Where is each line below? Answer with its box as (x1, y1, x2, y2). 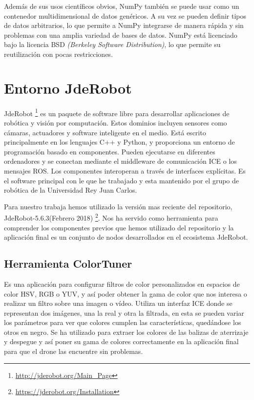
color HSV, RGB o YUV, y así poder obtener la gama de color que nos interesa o (4, 288, 247, 299)
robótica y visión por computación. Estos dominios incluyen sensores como (4, 117, 227, 127)
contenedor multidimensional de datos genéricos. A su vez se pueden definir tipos (4, 10, 247, 21)
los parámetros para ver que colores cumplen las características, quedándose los (4, 317, 241, 327)
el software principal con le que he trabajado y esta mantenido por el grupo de (4, 175, 239, 185)
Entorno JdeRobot (4, 77, 132, 98)
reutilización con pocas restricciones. (4, 49, 113, 59)
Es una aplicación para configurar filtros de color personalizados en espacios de (4, 278, 240, 289)
